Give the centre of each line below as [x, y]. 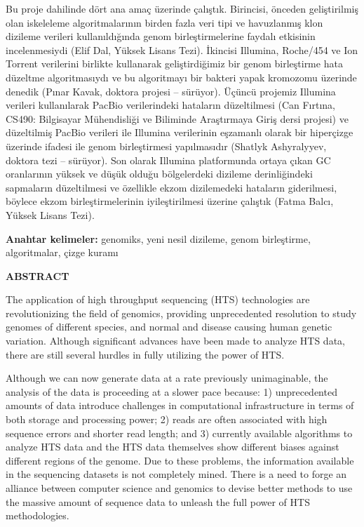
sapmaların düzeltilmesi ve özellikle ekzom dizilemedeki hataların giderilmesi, [171, 187]
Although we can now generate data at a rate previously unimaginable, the [167, 378]
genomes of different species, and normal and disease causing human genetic [169, 327]
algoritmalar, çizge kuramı [62, 252]
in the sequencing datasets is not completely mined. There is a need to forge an [176, 474]
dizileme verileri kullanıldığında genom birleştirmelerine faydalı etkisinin [161, 36]
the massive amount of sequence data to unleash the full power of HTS [158, 501]
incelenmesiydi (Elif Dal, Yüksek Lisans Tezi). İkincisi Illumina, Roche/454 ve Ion [182, 49]
